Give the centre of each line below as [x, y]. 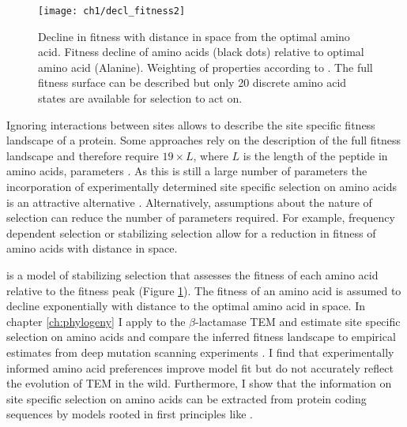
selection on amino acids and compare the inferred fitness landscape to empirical [201, 337]
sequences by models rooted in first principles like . [130, 414]
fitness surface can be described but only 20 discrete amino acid [192, 82]
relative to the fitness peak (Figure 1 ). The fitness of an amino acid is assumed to [204, 290]
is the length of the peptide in [315, 155]
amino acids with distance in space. [92, 248]
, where [211, 155]
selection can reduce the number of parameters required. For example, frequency [201, 217]
